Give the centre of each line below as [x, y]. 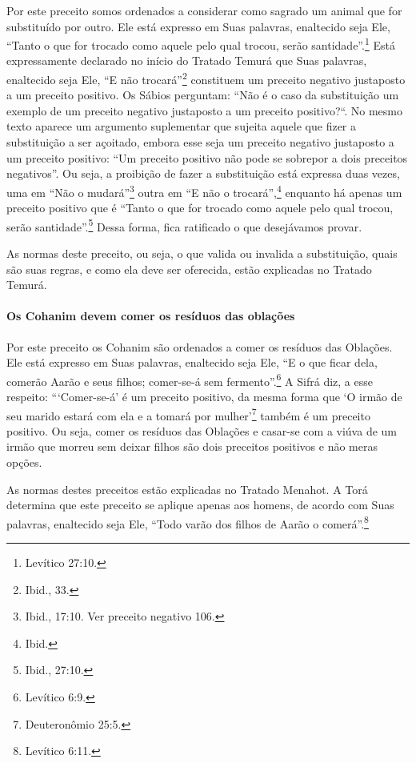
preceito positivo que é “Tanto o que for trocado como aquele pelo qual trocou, [200, 208]
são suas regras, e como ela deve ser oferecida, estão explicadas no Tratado [189, 269]
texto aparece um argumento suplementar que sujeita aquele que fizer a [181, 126]
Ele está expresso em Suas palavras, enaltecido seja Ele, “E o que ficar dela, [192, 362]
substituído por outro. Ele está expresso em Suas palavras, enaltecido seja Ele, [198, 26]
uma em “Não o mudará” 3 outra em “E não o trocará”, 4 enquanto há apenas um [204, 191]
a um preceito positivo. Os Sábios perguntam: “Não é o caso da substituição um [203, 95]
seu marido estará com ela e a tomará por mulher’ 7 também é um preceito [188, 414]
